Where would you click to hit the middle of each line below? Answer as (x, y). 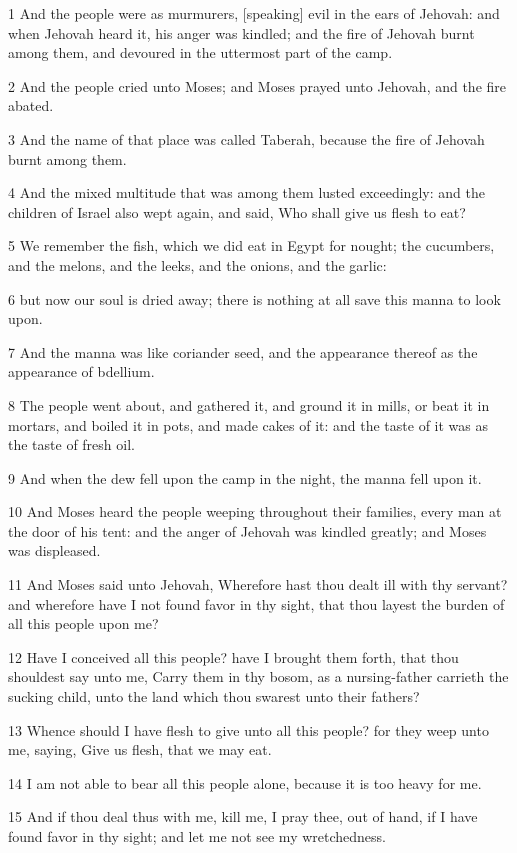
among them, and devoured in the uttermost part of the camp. (200, 52)
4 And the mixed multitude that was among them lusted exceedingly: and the (246, 192)
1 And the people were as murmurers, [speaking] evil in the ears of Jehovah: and (254, 13)
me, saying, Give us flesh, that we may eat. (140, 749)
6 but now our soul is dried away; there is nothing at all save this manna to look (254, 298)
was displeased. (54, 550)
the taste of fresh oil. (71, 444)
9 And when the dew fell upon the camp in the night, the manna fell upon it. (245, 477)
